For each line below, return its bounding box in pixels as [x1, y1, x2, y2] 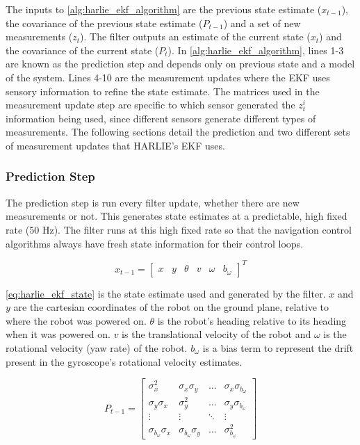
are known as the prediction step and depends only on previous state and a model [6, 56, 355, 71]
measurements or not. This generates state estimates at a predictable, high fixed [6, 209, 347, 223]
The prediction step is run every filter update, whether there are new [6, 195, 300, 209]
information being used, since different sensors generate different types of [6, 111, 316, 125]
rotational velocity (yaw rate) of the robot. [6, 341, 188, 355]
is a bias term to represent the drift [202, 341, 354, 355]
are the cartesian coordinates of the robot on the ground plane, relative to [13, 300, 329, 314]
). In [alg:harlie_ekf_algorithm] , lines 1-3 [167, 42, 344, 57]
